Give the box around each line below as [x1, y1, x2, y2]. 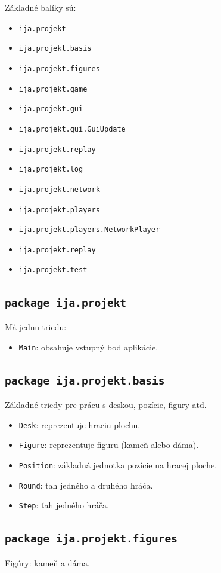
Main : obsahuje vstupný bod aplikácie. [18, 340, 158, 353]
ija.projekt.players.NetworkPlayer [18, 225, 160, 234]
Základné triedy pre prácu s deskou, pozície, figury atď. [5, 398, 207, 410]
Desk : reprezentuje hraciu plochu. [18, 418, 141, 431]
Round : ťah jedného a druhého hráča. [18, 478, 153, 491]
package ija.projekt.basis [5, 374, 165, 387]
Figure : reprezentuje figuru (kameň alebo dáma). [18, 438, 199, 451]
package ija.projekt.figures [5, 532, 178, 545]
